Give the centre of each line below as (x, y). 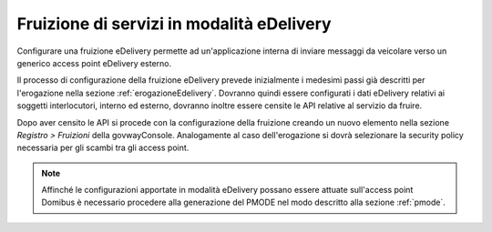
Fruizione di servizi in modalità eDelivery (174, 24)
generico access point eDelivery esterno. (94, 63)
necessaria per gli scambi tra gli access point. (103, 148)
